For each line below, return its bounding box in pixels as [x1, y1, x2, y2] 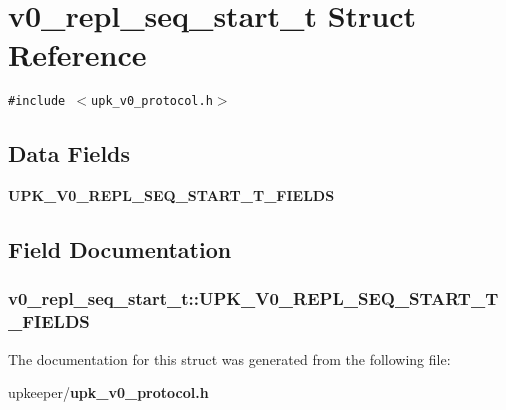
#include [8, 94, 66, 109]
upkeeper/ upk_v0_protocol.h [8, 382, 209, 403]
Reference [8, 34, 147, 75]
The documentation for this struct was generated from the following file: [8, 348, 451, 369]
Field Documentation [8, 234, 232, 265]
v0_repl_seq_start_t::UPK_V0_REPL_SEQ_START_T [8, 286, 499, 311]
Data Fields [8, 138, 131, 169]
